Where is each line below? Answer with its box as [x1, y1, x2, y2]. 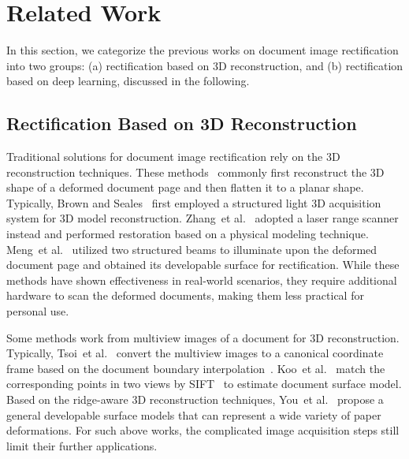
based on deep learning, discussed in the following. [6, 73, 250, 89]
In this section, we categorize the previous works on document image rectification [6, 42, 399, 58]
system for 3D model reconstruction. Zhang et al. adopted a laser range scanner [6, 210, 399, 226]
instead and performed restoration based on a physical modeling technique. [6, 226, 369, 242]
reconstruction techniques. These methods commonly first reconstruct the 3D [6, 163, 385, 180]
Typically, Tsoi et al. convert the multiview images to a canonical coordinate [6, 345, 384, 361]
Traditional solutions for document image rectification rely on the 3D [6, 148, 340, 165]
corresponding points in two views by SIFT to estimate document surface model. [6, 375, 402, 392]
